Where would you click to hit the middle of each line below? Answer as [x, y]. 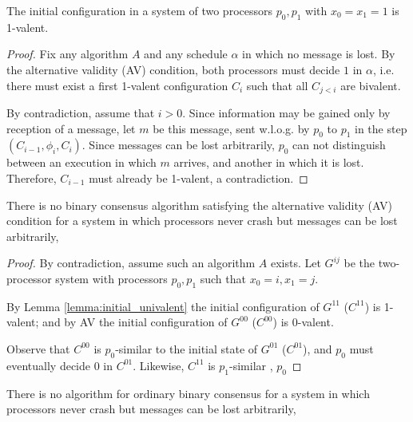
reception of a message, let [71, 128]
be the [359, 263]
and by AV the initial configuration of [135, 322]
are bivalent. [371, 85]
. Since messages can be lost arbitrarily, [178, 145]
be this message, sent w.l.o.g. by [231, 128]
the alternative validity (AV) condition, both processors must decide [173, 69]
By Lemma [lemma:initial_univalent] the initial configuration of [163, 306]
